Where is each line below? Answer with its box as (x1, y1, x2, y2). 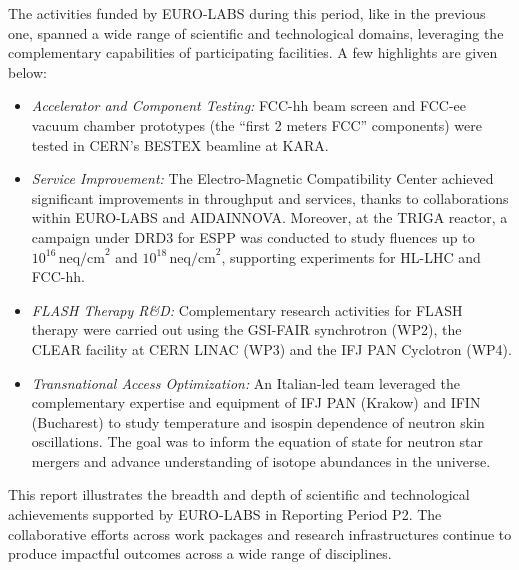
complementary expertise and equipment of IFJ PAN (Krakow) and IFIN (31, 392, 481, 413)
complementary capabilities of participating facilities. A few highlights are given (8, 42, 498, 63)
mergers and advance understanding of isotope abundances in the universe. (31, 450, 491, 471)
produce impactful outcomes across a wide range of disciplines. (8, 543, 392, 564)
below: (8, 61, 47, 82)
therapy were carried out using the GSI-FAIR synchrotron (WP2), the (31, 319, 462, 340)
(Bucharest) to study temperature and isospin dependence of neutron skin (31, 411, 485, 432)
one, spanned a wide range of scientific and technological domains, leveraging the (8, 22, 504, 43)
